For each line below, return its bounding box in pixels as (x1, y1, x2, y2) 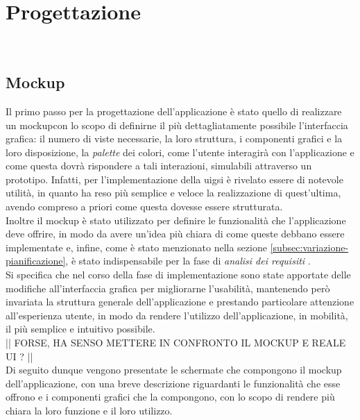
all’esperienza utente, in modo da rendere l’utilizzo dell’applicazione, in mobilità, (6, 308, 348, 322)
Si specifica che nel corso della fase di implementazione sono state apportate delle (6, 267, 351, 282)
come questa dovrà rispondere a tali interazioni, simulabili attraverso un (6, 158, 312, 173)
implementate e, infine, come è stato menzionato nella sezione (6, 240, 267, 254)
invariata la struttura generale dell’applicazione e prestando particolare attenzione (6, 294, 354, 309)
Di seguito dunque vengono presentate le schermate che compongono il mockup (6, 362, 342, 377)
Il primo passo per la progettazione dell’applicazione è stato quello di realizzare (6, 103, 342, 118)
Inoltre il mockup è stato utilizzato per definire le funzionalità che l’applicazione (6, 212, 346, 227)
